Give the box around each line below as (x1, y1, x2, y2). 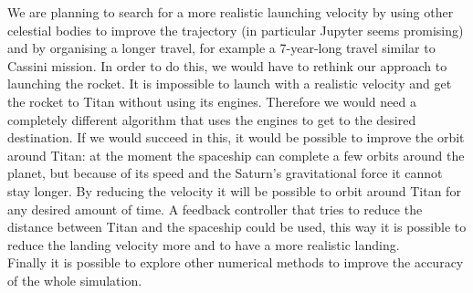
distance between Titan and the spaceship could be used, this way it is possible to (7, 217, 467, 236)
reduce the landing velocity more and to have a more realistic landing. (7, 235, 400, 254)
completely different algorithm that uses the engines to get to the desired (7, 110, 416, 129)
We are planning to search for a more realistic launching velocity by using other (7, 3, 454, 21)
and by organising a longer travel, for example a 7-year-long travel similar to (7, 38, 436, 58)
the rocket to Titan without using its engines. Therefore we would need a (7, 91, 416, 110)
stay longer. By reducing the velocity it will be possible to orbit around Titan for (7, 181, 461, 200)
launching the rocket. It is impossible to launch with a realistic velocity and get (7, 74, 452, 93)
